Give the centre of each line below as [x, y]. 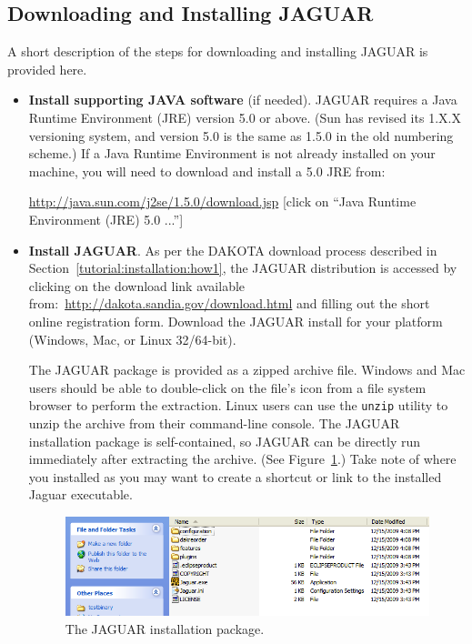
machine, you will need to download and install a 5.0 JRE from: [207, 171]
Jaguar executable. [80, 494]
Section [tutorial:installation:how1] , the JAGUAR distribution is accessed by [243, 268]
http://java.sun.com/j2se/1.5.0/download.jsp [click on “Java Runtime [222, 201]
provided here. [47, 69]
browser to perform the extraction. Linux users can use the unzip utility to [238, 405]
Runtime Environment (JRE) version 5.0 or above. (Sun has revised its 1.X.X [245, 117]
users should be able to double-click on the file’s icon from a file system [227, 387]
